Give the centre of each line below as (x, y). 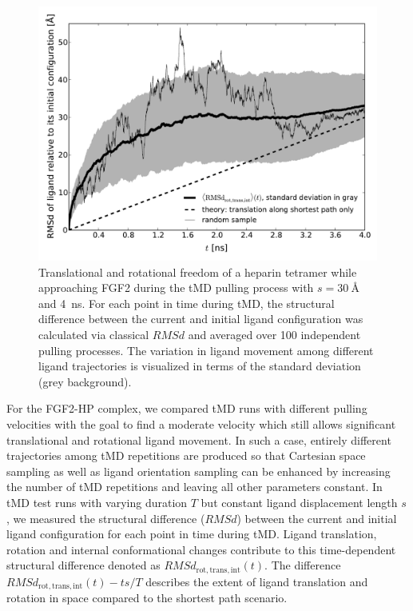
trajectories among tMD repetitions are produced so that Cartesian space (186, 455)
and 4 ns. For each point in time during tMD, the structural (187, 303)
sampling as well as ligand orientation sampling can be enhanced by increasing (199, 471)
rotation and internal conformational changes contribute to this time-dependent (201, 549)
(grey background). (85, 381)
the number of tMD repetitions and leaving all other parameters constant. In (195, 487)
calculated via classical (94, 334)
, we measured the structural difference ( (106, 518)
